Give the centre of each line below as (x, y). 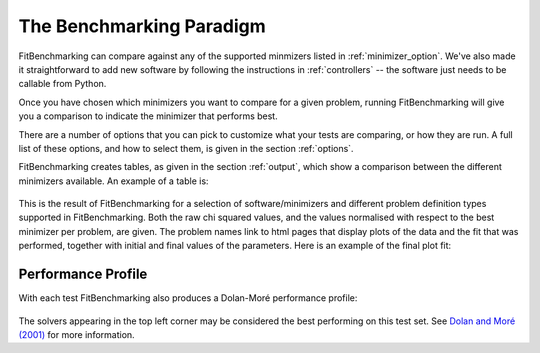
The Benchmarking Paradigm (142, 26)
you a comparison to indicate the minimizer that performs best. (148, 116)
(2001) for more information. (76, 334)
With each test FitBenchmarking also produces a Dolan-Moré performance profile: (188, 298)
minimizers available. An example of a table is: (113, 181)
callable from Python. (62, 84)
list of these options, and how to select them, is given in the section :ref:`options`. (186, 148)
